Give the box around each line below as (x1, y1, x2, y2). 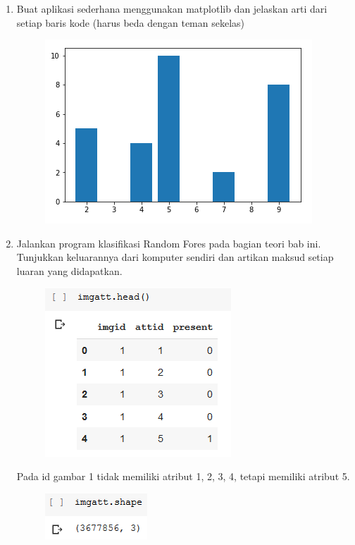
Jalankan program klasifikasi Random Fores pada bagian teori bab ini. (16, 235, 321, 250)
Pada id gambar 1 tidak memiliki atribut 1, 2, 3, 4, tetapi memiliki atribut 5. (16, 469, 350, 484)
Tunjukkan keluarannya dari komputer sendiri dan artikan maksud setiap (16, 250, 334, 264)
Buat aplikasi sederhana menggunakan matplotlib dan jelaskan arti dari (16, 1, 328, 16)
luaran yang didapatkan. (16, 263, 123, 278)
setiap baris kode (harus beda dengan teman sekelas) (16, 15, 245, 30)
